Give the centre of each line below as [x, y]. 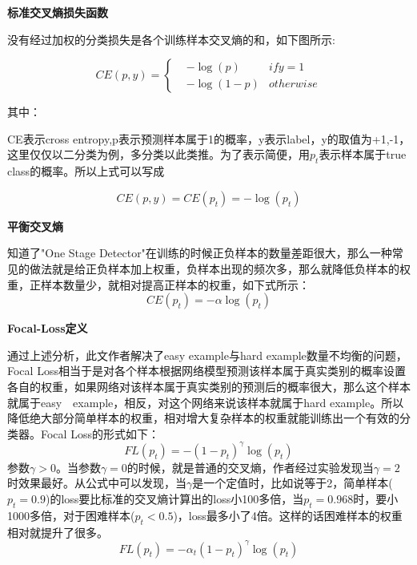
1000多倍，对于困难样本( [71, 515]
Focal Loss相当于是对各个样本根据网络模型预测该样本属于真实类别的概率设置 [206, 371]
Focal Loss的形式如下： [100, 433]
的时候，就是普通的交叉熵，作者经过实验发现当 [250, 467]
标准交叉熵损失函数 [58, 12]
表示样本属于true [363, 154]
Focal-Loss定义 [48, 328]
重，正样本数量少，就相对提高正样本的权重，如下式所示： [158, 284]
